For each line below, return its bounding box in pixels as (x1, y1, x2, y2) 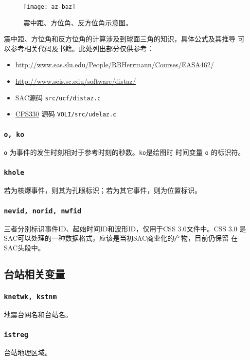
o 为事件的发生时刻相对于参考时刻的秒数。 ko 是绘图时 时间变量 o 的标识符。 (4, 147, 245, 157)
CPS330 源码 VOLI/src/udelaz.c (15, 109, 117, 119)
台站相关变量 (4, 266, 65, 281)
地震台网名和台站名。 (4, 309, 72, 319)
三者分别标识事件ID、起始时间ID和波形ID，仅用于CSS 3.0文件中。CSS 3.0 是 (4, 223, 247, 233)
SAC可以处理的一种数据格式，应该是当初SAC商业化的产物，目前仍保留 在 (4, 233, 238, 243)
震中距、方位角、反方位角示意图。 (23, 17, 132, 27)
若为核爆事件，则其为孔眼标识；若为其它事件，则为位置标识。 (4, 185, 201, 195)
